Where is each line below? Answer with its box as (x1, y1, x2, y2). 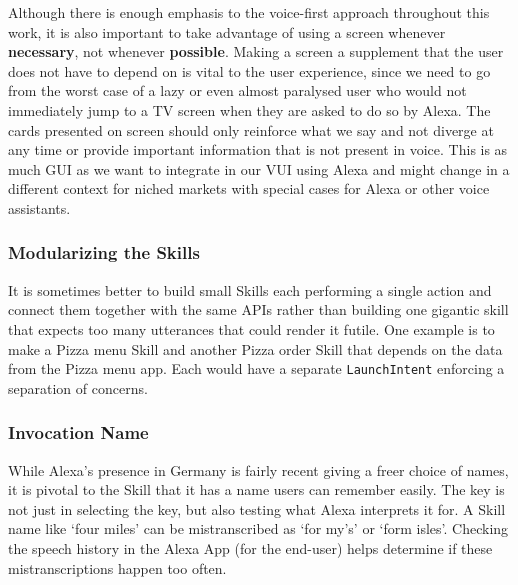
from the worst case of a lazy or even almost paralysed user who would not (8, 80, 467, 101)
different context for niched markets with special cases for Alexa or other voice (8, 178, 490, 199)
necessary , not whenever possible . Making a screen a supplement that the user (8, 41, 504, 62)
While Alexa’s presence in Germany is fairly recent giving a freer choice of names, (8, 459, 509, 480)
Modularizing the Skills (8, 240, 200, 265)
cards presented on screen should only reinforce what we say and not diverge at (8, 119, 494, 140)
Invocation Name (8, 420, 149, 445)
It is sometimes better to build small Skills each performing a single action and (8, 279, 492, 300)
